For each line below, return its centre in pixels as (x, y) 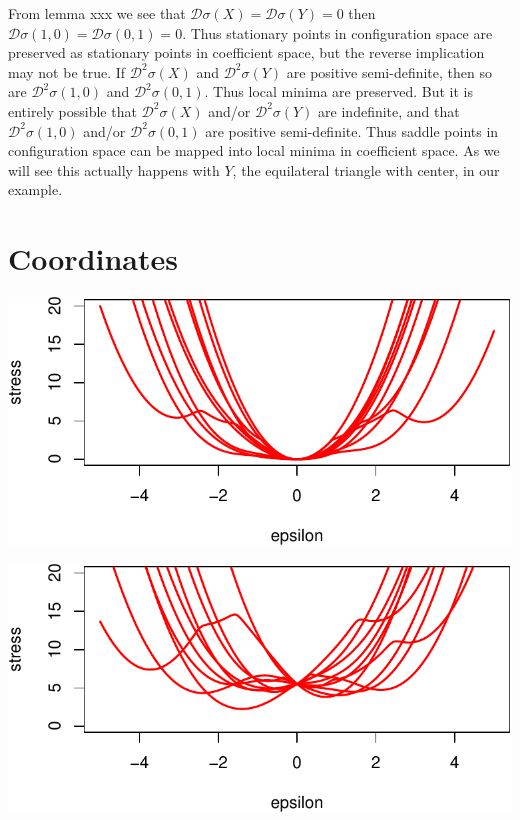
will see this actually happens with (114, 169)
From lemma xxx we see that (97, 13)
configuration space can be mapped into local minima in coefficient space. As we (254, 150)
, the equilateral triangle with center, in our (366, 169)
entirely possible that (72, 110)
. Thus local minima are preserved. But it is (338, 91)
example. (35, 189)
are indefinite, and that (389, 110)
